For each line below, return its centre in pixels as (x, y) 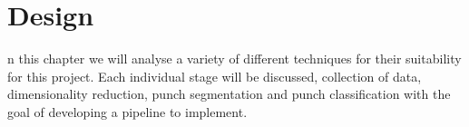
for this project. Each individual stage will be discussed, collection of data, (215, 76)
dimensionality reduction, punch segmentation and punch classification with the (229, 94)
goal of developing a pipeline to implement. (127, 111)
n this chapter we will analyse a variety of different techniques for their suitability (234, 59)
